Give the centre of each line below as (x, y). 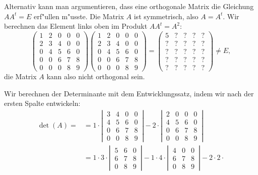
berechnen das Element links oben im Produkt (76, 26)
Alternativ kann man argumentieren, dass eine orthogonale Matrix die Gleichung (129, 6)
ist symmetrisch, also (166, 16)
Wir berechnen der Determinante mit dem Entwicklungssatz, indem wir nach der (129, 93)
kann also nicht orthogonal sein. (96, 76)
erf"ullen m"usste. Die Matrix (79, 16)
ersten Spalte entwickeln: (42, 103)
